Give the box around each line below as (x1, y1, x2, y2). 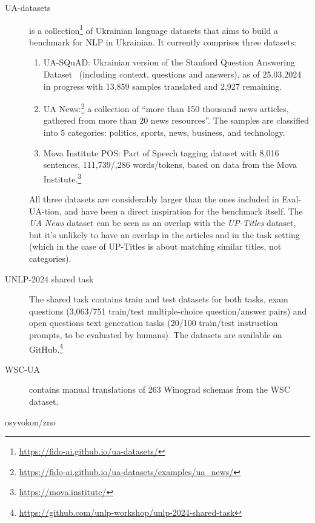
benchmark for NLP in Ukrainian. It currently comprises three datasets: (29, 35, 297, 48)
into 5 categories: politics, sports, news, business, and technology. (43, 126, 285, 139)
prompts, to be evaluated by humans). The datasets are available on (29, 328, 282, 341)
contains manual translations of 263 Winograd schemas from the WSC (29, 383, 291, 396)
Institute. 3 (43, 170, 82, 185)
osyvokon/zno (5, 415, 56, 428)
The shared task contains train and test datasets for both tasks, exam (29, 293, 288, 305)
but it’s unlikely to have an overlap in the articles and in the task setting (29, 228, 300, 241)
